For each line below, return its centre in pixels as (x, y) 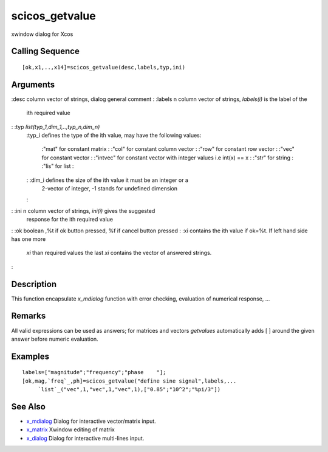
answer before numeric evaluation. (55, 339)
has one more (29, 239)
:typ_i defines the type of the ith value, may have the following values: (114, 135)
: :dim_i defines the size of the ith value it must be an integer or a (107, 180)
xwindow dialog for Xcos (42, 34)
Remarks (29, 316)
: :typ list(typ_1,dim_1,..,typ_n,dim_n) (56, 127)
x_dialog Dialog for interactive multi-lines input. (85, 438)
